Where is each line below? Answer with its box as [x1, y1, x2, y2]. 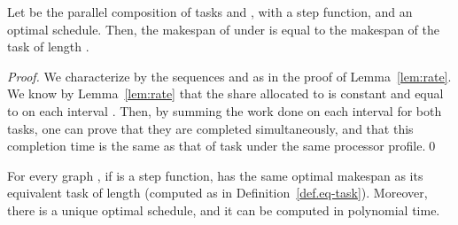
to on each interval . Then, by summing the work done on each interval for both [7, 101, 442, 120]
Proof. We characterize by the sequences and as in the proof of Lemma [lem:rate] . [7, 66, 452, 85]
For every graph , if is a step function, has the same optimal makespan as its [7, 166, 423, 184]
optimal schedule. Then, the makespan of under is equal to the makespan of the [7, 19, 439, 38]
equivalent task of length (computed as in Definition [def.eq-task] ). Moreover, [7, 183, 428, 202]
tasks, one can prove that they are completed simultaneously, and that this [7, 119, 414, 137]
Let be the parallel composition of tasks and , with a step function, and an [7, 3, 413, 20]
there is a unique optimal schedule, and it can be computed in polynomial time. [7, 200, 440, 219]
